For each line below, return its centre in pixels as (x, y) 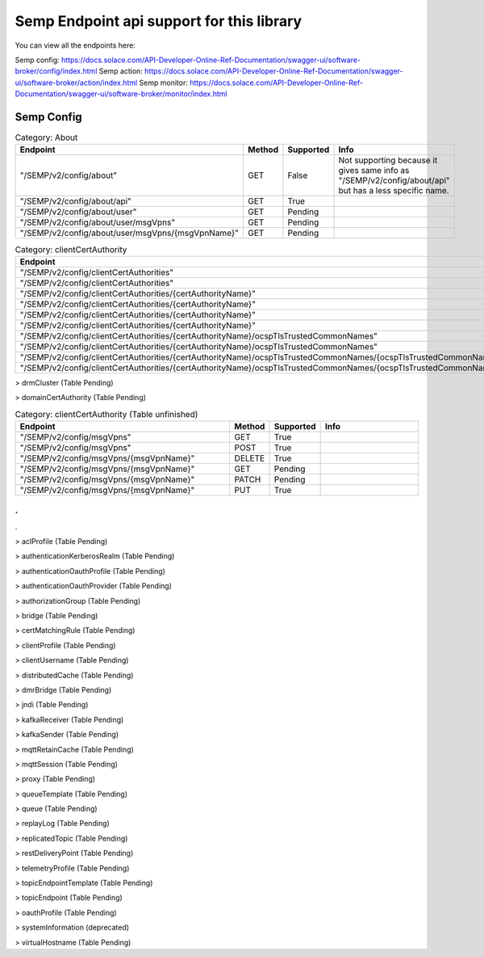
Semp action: (121, 71)
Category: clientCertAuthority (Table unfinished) (106, 414)
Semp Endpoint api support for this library (159, 21)
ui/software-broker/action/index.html (76, 82)
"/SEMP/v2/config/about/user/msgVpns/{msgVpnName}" (129, 233)
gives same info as (374, 171)
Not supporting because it (388, 160)
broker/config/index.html (56, 71)
